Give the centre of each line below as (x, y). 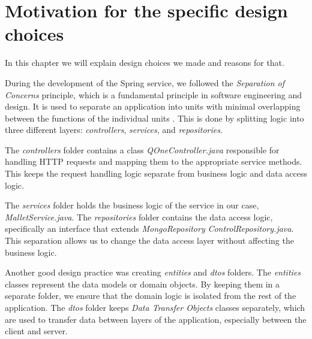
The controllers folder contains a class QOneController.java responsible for (142, 149)
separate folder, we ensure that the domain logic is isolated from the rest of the (151, 296)
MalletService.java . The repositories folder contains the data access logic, (139, 217)
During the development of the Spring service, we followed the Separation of (145, 82)
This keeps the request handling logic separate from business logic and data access (156, 173)
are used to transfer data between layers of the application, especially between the (156, 319)
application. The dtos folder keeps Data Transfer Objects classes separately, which (155, 307)
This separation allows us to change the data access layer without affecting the (149, 240)
